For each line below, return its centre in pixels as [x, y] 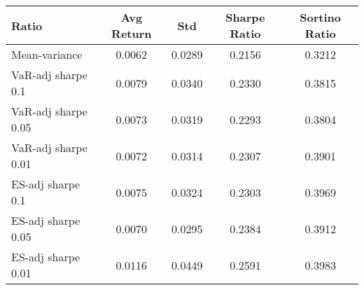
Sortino [321, 17]
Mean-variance [47, 54]
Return [132, 33]
